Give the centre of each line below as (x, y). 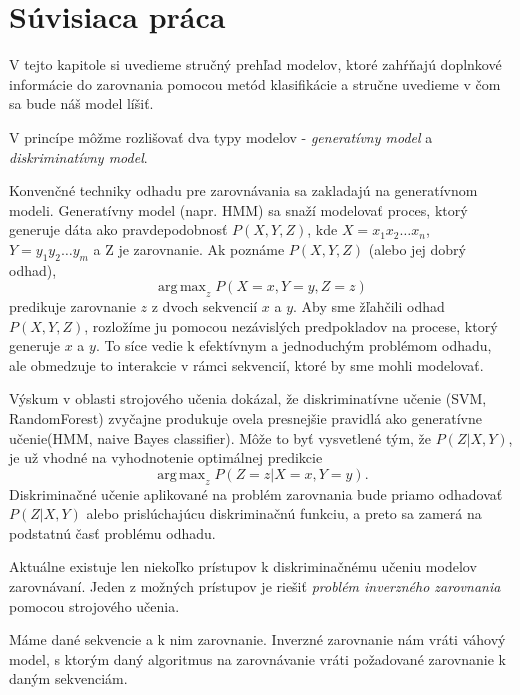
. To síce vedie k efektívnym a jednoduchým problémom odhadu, (293, 345)
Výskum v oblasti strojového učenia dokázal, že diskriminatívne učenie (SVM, (248, 398)
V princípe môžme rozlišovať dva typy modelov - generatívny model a (221, 136)
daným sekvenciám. (68, 678)
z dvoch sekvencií (204, 306)
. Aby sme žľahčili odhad (369, 306)
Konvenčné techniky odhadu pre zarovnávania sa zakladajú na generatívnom (243, 190)
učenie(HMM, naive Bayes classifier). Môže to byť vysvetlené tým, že (220, 437)
